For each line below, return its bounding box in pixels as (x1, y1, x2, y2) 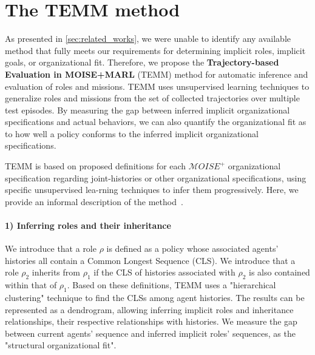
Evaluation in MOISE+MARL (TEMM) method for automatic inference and (5, 67, 308, 80)
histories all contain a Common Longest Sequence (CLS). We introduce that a (5, 254, 296, 266)
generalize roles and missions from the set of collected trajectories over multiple (5, 92, 300, 104)
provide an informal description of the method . (5, 195, 183, 208)
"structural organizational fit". (5, 339, 117, 351)
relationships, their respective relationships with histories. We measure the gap (5, 315, 297, 328)
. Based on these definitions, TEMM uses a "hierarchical (67, 279, 276, 291)
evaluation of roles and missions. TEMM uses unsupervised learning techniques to (5, 79, 310, 92)
